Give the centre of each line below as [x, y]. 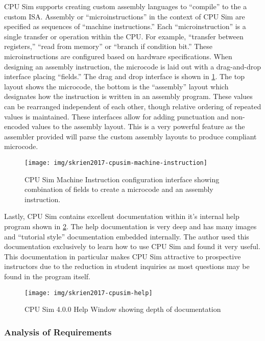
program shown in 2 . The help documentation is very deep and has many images [130, 226]
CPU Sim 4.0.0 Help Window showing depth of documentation [123, 309]
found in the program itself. [47, 276]
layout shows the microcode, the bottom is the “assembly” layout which [116, 86]
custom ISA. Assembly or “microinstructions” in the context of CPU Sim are [125, 16]
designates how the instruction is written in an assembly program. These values [128, 96]
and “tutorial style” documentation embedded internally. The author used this [127, 236]
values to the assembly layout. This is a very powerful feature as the [138, 126]
